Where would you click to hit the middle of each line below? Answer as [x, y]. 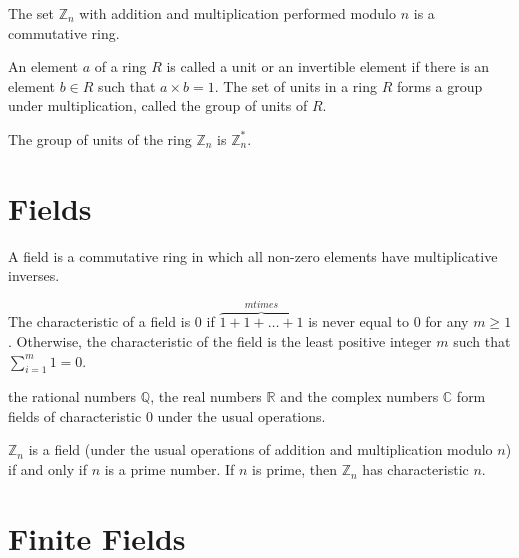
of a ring [120, 66]
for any [447, 321]
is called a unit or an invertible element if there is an [328, 66]
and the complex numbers [359, 396]
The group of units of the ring [100, 138]
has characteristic [415, 469]
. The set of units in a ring [296, 85]
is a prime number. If [169, 469]
